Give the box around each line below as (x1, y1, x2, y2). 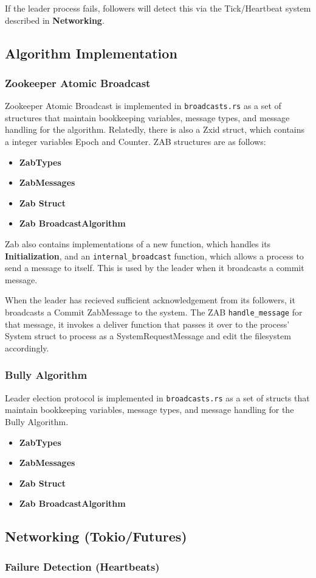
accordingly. (5, 341, 49, 354)
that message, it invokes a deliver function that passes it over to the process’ (5, 317, 290, 330)
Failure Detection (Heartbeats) (5, 559, 160, 574)
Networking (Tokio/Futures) (5, 527, 187, 546)
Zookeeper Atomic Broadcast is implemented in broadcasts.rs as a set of (5, 99, 281, 112)
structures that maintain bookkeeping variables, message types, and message (5, 111, 290, 124)
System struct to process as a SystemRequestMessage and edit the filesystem (5, 330, 291, 342)
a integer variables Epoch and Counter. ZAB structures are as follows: (5, 135, 266, 148)
